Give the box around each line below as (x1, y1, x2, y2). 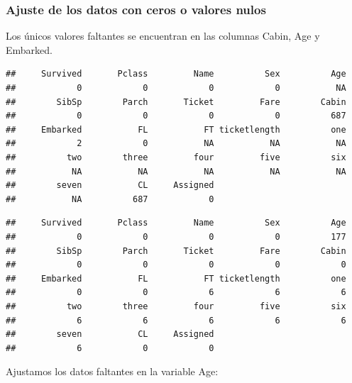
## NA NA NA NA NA (6, 166, 346, 177)
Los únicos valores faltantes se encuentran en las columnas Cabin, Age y (6, 28, 320, 43)
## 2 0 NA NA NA (6, 138, 346, 149)
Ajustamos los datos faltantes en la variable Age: (6, 364, 219, 379)
